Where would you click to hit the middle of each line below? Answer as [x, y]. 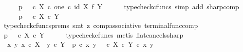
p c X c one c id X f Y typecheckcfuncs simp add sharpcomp [129, 6]
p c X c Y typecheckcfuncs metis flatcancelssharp [93, 34]
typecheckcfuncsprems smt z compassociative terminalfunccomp [101, 25]
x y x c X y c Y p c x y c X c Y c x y [80, 44]
